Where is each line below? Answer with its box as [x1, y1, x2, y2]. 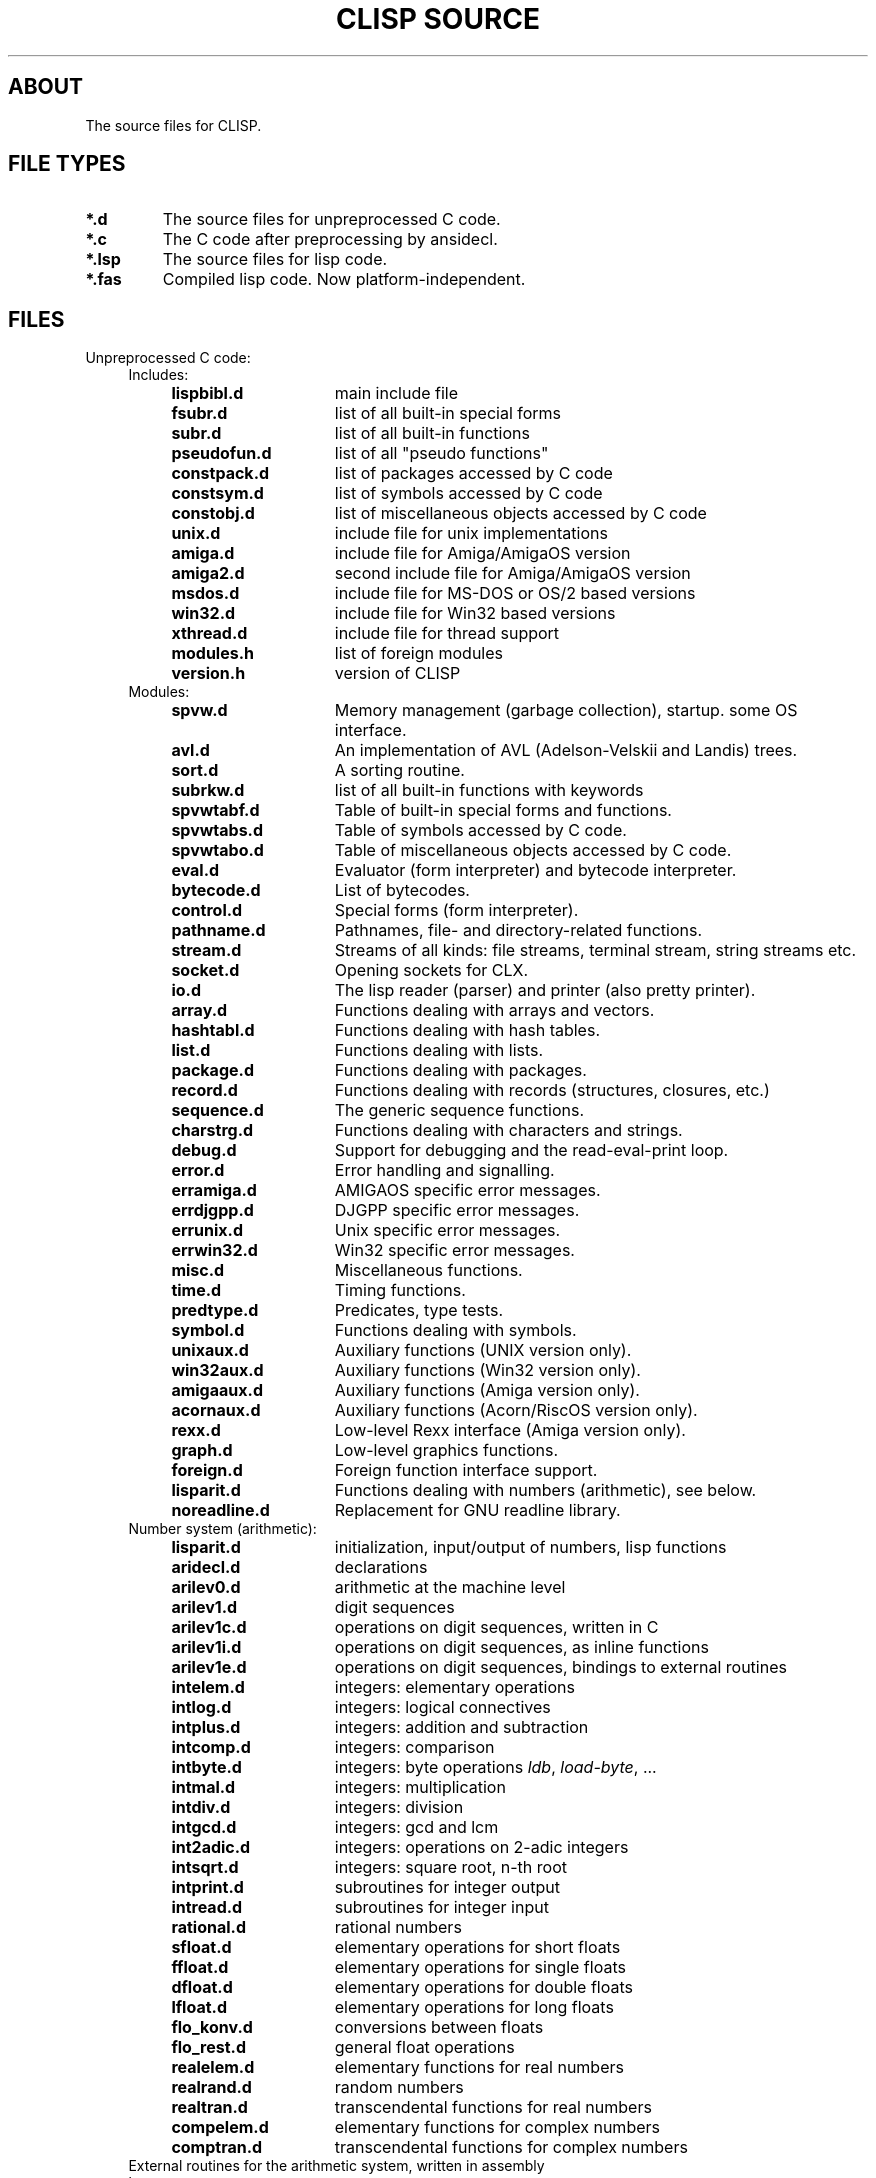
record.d [171, 1080, 238, 1101]
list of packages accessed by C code [334, 463, 613, 484]
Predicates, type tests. [334, 1300, 504, 1321]
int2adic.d [171, 1837, 251, 1858]
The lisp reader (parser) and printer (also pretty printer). [334, 980, 756, 1001]
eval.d [171, 860, 220, 881]
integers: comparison [334, 1737, 495, 1758]
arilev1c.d [171, 1617, 247, 1638]
